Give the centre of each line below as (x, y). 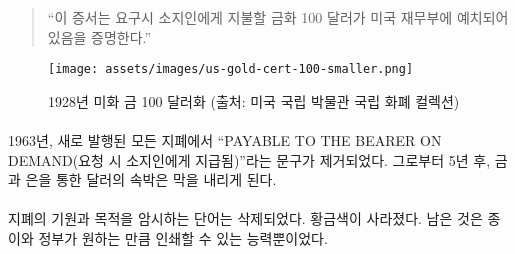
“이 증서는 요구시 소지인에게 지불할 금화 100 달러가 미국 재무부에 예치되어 (278, 17)
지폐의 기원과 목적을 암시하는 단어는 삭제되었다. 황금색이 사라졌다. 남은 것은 (245, 218)
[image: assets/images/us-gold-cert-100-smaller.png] (231, 69)
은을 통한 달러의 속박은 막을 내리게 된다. (151, 179)
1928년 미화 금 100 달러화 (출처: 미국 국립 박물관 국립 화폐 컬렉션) (254, 100)
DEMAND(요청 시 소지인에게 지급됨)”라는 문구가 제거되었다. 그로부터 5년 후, (249, 159)
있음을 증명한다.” (99, 36)
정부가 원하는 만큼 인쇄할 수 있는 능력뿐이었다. (183, 238)
